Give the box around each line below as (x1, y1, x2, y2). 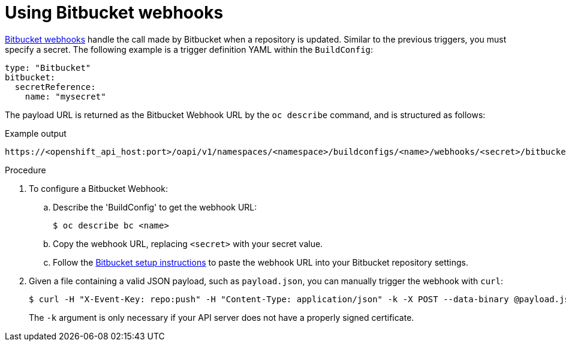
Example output (5, 128, 67, 139)
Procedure (5, 164, 46, 175)
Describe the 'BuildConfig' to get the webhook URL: (53, 201, 257, 212)
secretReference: (14, 82, 96, 92)
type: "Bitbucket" (5, 62, 91, 73)
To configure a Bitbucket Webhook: (29, 183, 168, 194)
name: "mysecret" (25, 91, 106, 101)
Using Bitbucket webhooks (5, 2, 224, 23)
